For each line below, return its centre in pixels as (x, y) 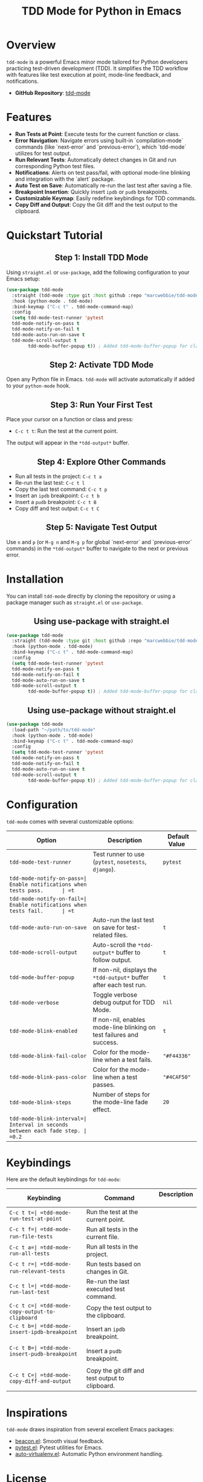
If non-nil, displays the (125, 969)
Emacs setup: (23, 279)
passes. (104, 1084)
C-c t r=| (23, 1264)
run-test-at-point (36, 1219)
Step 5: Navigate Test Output (101, 527)
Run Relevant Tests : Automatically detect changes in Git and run (96, 160)
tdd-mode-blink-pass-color (48, 1077)
